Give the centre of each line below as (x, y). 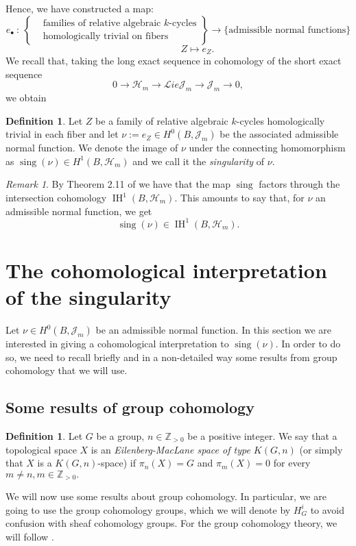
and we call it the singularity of (199, 161)
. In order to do (308, 343)
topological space (41, 449)
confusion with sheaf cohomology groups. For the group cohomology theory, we (171, 523)
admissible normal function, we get (79, 211)
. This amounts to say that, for (239, 197)
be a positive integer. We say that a (262, 435)
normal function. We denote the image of (92, 148)
